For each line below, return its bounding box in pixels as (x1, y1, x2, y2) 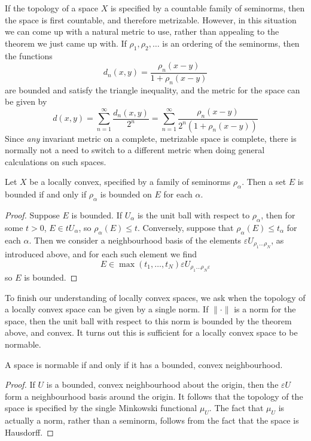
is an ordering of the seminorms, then (162, 37, 300, 49)
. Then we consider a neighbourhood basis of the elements (29, 233, 242, 246)
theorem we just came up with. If (5, 37, 127, 49)
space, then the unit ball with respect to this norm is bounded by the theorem (5, 314, 292, 327)
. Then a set (242, 175, 286, 188)
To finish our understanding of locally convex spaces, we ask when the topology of (5, 291, 306, 303)
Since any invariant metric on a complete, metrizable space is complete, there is (5, 132, 297, 144)
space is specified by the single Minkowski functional (5, 402, 197, 414)
